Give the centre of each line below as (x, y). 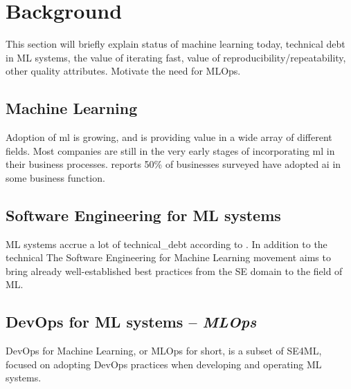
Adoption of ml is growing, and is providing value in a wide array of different (169, 137)
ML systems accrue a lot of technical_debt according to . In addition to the (166, 244)
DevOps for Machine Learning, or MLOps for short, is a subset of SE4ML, (164, 351)
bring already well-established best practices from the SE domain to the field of (174, 271)
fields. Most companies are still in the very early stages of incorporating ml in (170, 150)
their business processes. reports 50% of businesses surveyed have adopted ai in (173, 164)
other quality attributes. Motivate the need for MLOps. (123, 71)
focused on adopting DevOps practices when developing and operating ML (164, 364)
